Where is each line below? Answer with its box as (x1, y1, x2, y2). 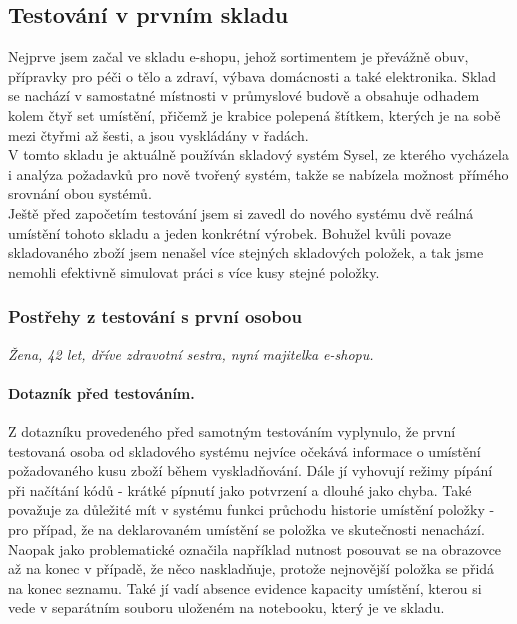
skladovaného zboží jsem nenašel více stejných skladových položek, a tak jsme (8, 242, 484, 263)
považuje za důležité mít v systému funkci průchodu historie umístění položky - (8, 499, 495, 520)
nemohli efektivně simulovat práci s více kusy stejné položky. (8, 261, 380, 282)
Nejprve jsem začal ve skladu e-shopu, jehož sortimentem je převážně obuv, (8, 46, 469, 67)
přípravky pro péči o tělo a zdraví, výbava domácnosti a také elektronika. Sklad (8, 65, 496, 86)
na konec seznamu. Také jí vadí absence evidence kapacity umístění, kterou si (8, 577, 482, 598)
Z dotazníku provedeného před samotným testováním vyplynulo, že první (8, 420, 456, 441)
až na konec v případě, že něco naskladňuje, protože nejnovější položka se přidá (8, 558, 495, 579)
